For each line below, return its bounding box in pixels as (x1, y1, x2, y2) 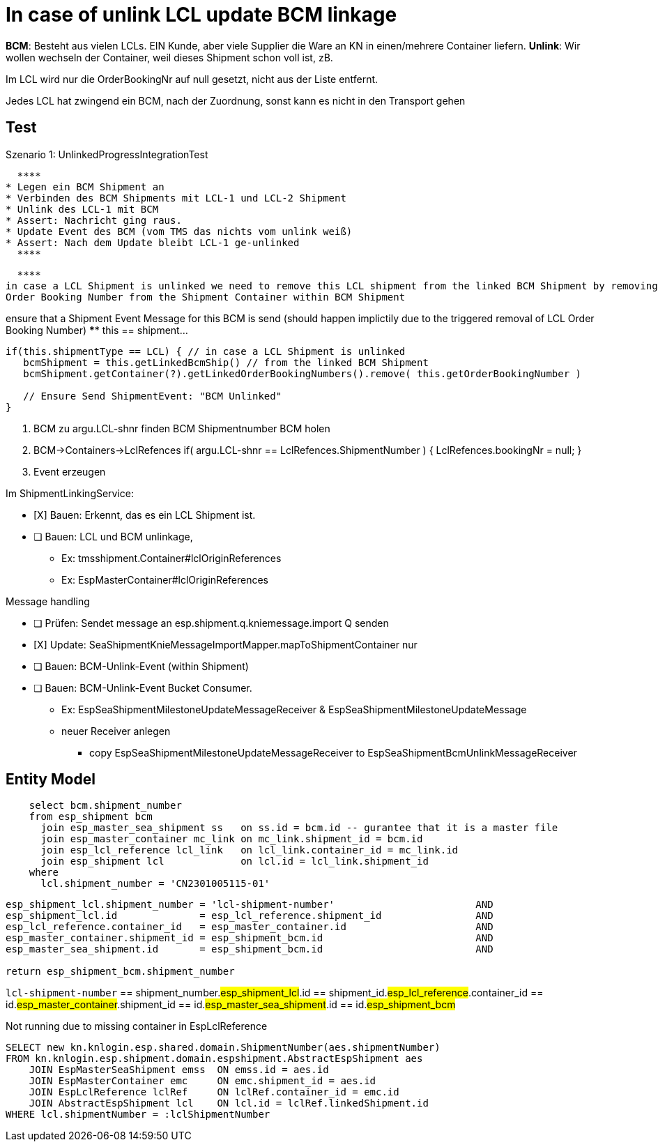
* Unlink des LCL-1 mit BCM (6, 203, 159, 215)
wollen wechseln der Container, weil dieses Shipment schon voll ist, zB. (6, 51, 333, 63)
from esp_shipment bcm (29, 811, 153, 823)
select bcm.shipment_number (29, 800, 182, 812)
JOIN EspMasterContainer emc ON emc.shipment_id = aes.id (29, 1075, 376, 1087)
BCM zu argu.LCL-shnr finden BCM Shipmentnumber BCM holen (33, 422, 330, 434)
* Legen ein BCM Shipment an (6, 181, 164, 192)
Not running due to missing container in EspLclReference (6, 1020, 268, 1033)
